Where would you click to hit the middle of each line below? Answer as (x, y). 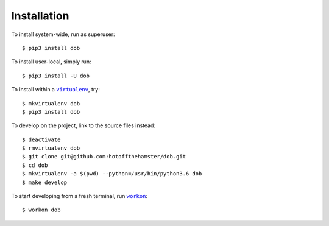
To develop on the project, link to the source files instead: (83, 125)
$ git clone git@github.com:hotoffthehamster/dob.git (104, 157)
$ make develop (45, 182)
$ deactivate (41, 139)
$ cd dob (35, 165)
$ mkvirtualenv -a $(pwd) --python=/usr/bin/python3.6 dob (112, 174)
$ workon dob (41, 210)
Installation (40, 16)
